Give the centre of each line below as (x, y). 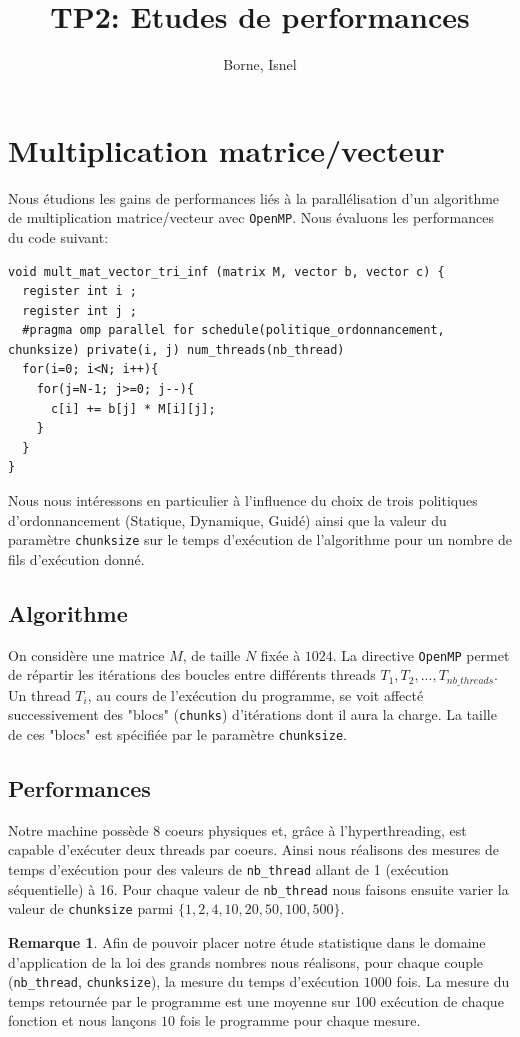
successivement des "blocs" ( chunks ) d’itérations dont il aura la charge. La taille (252, 714)
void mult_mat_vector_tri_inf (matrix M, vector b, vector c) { (226, 271)
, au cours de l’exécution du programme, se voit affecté (255, 694)
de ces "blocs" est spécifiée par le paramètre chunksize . (177, 734)
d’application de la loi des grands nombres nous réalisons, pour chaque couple (246, 961)
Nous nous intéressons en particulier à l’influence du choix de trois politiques (243, 500)
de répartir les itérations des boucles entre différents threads (192, 674)
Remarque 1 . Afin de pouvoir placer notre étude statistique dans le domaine (247, 942)
